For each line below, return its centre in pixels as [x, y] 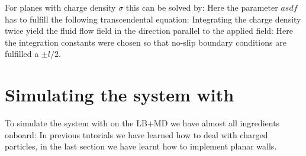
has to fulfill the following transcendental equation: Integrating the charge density [153, 19]
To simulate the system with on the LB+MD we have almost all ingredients [142, 123]
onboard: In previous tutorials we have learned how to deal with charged [136, 134]
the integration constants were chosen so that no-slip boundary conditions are [146, 42]
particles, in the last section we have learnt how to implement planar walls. [141, 146]
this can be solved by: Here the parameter [202, 7]
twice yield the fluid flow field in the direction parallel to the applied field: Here [149, 31]
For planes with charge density [60, 7]
